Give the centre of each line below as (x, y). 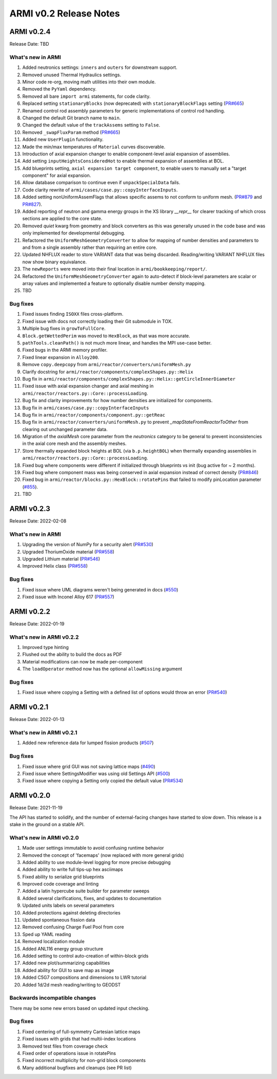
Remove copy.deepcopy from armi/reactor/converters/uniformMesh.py (107, 365)
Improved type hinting (46, 648)
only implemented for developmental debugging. (74, 233)
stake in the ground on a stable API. (47, 824)
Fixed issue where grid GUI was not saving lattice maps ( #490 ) (89, 766)
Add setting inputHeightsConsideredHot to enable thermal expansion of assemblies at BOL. (123, 161)
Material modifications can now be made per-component (83, 661)
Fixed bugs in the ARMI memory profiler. (65, 350)
